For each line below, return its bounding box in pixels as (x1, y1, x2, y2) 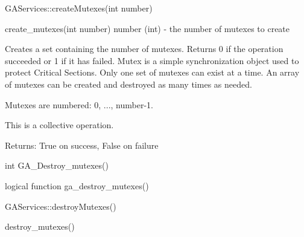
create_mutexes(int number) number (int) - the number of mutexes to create (5, 22, 290, 34)
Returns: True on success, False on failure (5, 138, 159, 151)
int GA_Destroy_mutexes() (5, 159, 109, 172)
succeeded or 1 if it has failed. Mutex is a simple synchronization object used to (5, 54, 299, 67)
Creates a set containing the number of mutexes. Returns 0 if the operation (5, 42, 283, 55)
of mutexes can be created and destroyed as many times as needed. (5, 77, 252, 90)
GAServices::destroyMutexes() (5, 200, 116, 212)
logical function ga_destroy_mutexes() (5, 179, 149, 192)
